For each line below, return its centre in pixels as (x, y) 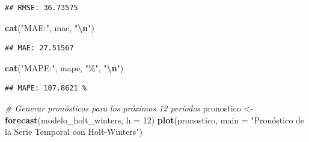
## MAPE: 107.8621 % (46, 88)
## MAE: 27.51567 (39, 48)
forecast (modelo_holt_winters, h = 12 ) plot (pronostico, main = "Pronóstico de (155, 120)
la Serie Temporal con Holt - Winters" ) (74, 132)
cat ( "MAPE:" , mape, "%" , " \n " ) (64, 67)
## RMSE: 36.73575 (41, 8)
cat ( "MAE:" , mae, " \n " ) (50, 27)
